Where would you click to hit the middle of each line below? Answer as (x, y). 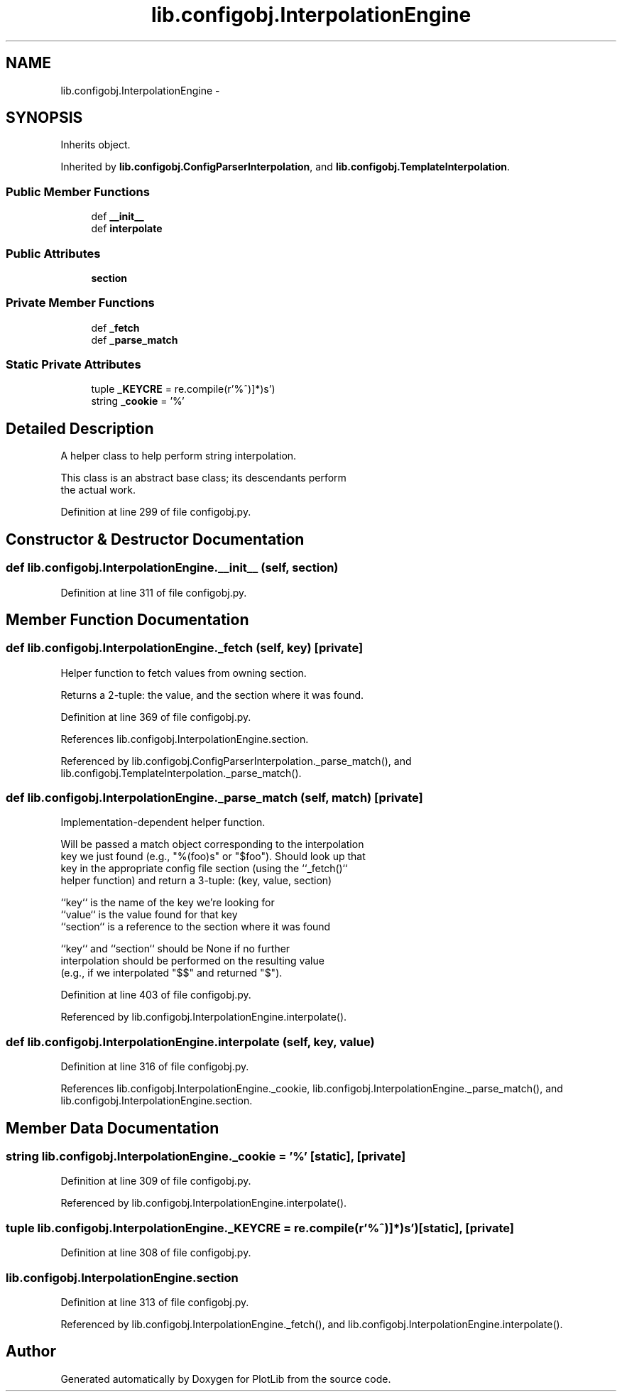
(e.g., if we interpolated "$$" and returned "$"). (171, 973)
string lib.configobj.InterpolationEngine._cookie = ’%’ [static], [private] (206, 1157)
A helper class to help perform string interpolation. (179, 456)
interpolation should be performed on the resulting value (192, 961)
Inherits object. (96, 145)
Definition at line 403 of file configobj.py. (156, 995)
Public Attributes (53, 253)
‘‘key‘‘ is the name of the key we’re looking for (168, 903)
